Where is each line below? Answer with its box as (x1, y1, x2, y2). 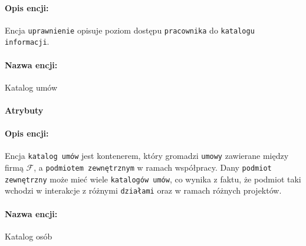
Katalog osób (5, 230, 52, 242)
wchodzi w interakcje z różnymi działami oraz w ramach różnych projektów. (5, 184, 282, 197)
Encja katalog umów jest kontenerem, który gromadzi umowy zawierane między (5, 149, 289, 162)
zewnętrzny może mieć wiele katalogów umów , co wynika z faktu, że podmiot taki (5, 172, 301, 185)
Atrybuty (5, 104, 44, 117)
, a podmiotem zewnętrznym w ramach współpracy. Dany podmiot (34, 161, 272, 174)
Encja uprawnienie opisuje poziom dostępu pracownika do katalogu (5, 24, 255, 36)
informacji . (5, 35, 50, 48)
